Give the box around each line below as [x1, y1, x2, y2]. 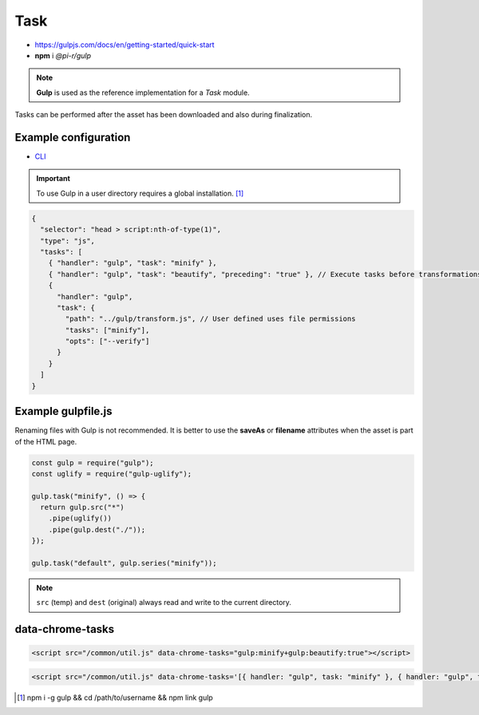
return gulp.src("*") [40, 503, 125, 512]
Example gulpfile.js [14, 405, 113, 418]
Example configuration [14, 130, 131, 144]
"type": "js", [40, 236, 96, 245]
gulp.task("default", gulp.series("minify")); [31, 559, 217, 568]
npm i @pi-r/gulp [34, 50, 92, 60]
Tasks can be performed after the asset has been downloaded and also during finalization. [14, 110, 313, 120]
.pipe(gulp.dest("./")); [48, 525, 146, 534]
